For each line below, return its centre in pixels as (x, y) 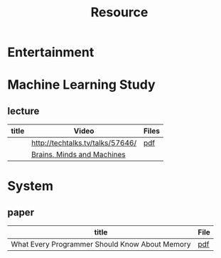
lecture (23, 111)
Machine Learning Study (81, 85)
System (31, 186)
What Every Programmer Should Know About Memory (101, 244)
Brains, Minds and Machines (78, 155)
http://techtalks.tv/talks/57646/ (84, 143)
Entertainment (51, 52)
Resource (119, 12)
